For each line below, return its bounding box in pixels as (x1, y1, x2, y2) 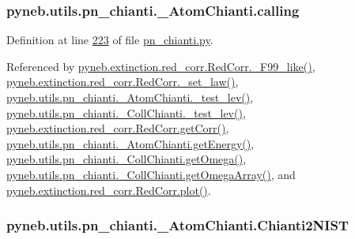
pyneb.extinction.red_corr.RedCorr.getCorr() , (6, 120, 229, 136)
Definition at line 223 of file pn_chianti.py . (6, 32, 213, 48)
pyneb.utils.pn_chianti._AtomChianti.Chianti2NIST (6, 215, 349, 235)
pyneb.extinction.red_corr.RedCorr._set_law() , (6, 73, 239, 90)
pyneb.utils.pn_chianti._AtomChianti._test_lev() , (6, 89, 254, 105)
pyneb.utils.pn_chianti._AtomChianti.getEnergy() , (6, 135, 255, 151)
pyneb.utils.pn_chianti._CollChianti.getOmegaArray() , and (6, 166, 296, 182)
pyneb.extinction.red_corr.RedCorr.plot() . (6, 181, 211, 198)
